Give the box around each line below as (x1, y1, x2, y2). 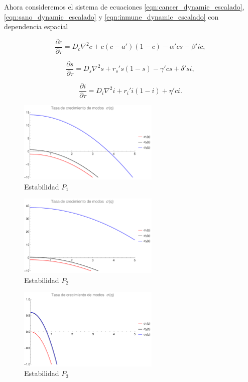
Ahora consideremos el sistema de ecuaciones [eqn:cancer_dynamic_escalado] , (4, 2, 244, 12)
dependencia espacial (4, 21, 68, 32)
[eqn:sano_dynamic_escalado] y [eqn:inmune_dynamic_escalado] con (4, 11, 219, 22)
